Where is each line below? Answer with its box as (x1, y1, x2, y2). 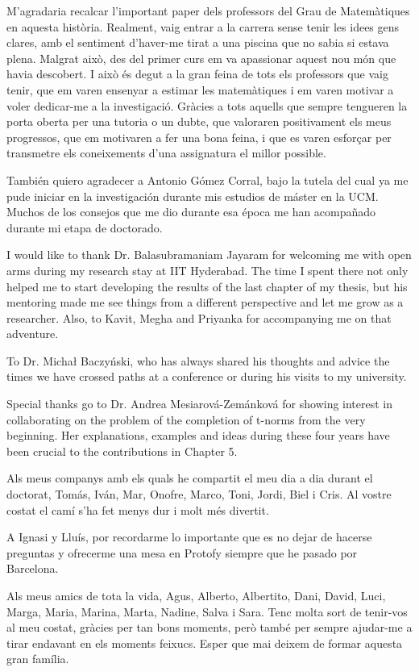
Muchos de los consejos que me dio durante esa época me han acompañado (6, 203, 376, 220)
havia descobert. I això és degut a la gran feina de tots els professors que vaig (6, 65, 388, 82)
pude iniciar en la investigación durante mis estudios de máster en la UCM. (6, 187, 379, 204)
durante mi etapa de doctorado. (6, 219, 163, 236)
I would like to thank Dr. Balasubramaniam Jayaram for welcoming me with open (6, 246, 412, 263)
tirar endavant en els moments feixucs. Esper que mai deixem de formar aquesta (6, 634, 403, 651)
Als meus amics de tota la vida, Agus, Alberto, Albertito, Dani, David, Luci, (6, 587, 386, 603)
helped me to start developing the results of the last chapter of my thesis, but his (6, 278, 408, 294)
